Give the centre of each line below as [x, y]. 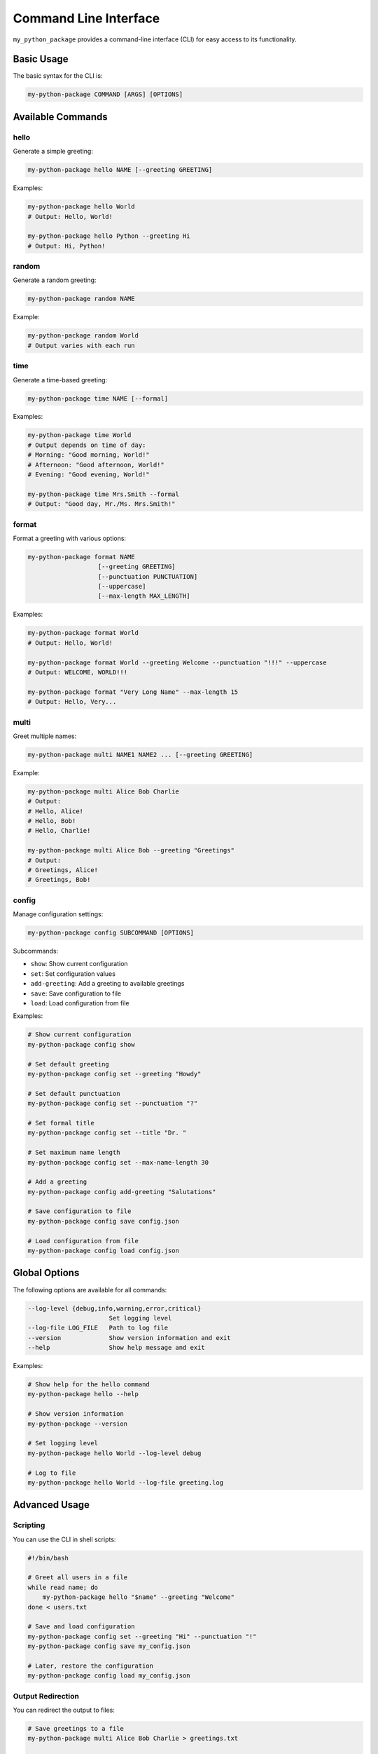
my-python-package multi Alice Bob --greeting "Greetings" [131, 850]
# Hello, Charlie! [59, 831]
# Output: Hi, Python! [66, 246]
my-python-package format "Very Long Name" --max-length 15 [133, 692]
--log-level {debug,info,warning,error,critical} [114, 1308]
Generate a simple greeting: [53, 152]
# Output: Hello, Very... [72, 702]
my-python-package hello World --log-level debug [114, 1453]
